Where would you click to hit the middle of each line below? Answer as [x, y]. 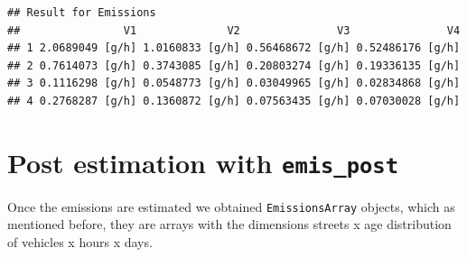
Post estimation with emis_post [203, 162]
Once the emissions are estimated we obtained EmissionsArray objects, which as [231, 206]
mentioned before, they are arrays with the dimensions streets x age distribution [229, 224]
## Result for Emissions [82, 13]
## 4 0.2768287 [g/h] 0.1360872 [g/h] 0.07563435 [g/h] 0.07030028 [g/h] [234, 101]
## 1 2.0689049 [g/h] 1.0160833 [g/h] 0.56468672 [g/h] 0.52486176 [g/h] [234, 48]
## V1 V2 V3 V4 [234, 30]
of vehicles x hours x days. [80, 242]
